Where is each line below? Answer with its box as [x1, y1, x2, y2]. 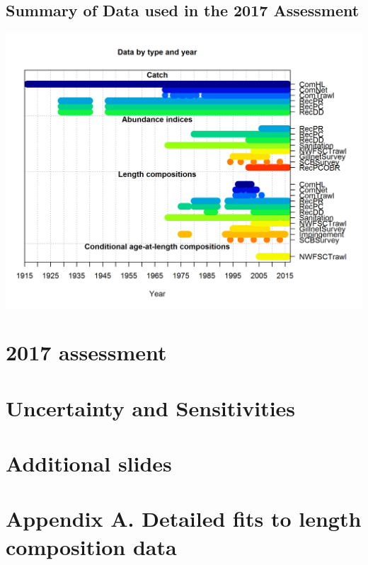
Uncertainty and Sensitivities [6, 393, 296, 422]
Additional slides [6, 449, 172, 478]
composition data [6, 532, 177, 561]
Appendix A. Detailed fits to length [6, 504, 362, 533]
